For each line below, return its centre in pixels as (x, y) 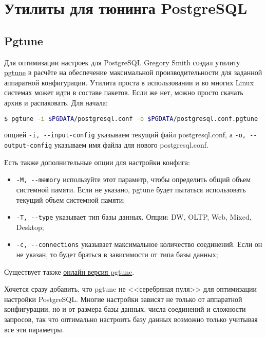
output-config (28, 146)
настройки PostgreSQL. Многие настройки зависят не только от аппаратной (123, 299)
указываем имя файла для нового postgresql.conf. (131, 145)
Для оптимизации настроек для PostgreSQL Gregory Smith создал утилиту (122, 62)
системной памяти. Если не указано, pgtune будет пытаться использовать (131, 189)
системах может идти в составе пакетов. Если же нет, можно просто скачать (124, 92)
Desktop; (30, 227)
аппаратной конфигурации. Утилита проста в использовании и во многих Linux (129, 82)
